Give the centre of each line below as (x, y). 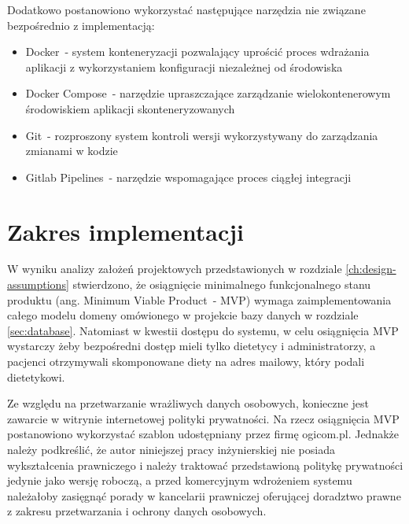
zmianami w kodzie (72, 151)
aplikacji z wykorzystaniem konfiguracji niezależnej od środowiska (184, 66)
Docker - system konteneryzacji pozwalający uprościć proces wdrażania (197, 52)
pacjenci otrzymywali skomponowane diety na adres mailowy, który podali (186, 362)
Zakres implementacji (125, 231)
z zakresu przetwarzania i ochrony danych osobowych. (137, 511)
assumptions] (38, 284)
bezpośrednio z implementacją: (81, 25)
